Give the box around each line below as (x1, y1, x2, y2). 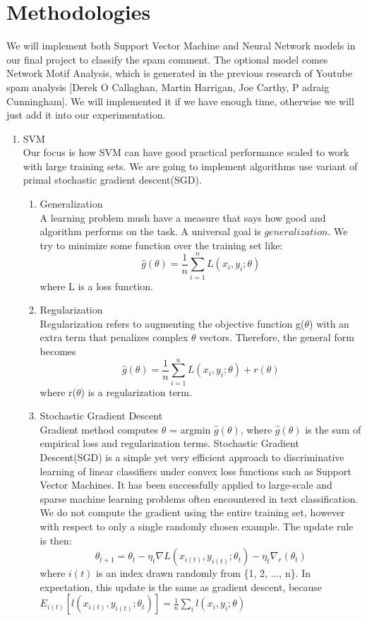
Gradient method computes (40, 422, 159, 436)
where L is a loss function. (40, 278, 153, 293)
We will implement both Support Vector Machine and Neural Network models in (6, 38, 356, 53)
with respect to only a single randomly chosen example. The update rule (40, 519, 354, 533)
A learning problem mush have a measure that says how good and (40, 210, 326, 225)
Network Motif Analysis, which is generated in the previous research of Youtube (6, 66, 353, 81)
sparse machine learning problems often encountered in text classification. (40, 491, 359, 506)
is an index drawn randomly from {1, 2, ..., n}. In (96, 566, 311, 580)
